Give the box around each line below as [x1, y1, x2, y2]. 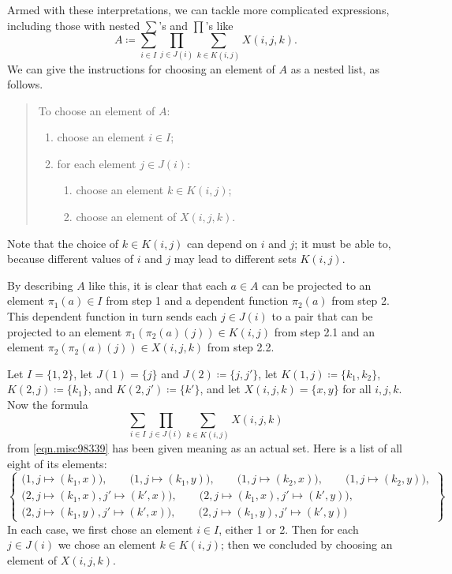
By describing [7, 276, 73, 293]
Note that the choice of [7, 234, 119, 251]
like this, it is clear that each [88, 276, 227, 293]
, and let [200, 381, 241, 397]
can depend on [187, 234, 258, 251]
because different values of [7, 250, 134, 267]
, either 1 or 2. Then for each [219, 520, 359, 537]
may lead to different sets [174, 250, 297, 267]
